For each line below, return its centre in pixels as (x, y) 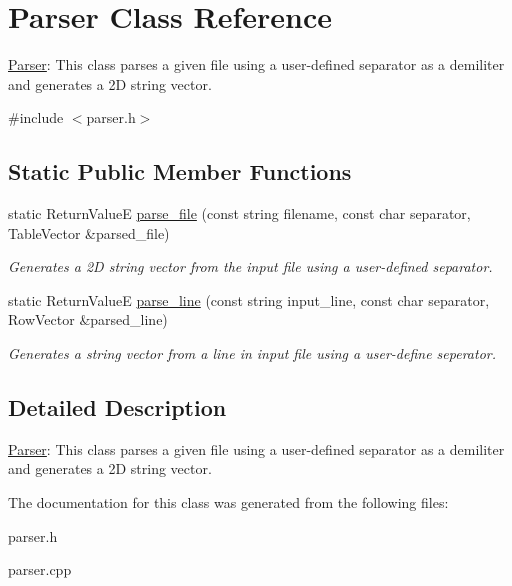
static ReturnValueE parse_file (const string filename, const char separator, (239, 213)
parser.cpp (40, 569)
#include (36, 117)
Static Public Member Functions (180, 171)
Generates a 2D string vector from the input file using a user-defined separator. (250, 266)
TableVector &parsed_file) (89, 232)
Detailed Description (117, 407)
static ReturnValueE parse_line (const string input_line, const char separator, (249, 299)
